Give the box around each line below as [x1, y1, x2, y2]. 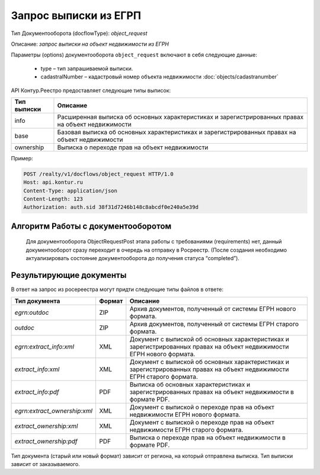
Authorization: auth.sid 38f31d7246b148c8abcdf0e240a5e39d [23, 204, 199, 211]
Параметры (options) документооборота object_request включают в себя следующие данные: [11, 51, 258, 59]
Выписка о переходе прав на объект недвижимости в [129, 433, 286, 442]
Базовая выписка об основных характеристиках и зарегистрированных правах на [57, 128, 296, 136]
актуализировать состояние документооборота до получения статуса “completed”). [25, 255, 240, 262]
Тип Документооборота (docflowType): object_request [11, 30, 148, 37]
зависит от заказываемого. [11, 460, 80, 467]
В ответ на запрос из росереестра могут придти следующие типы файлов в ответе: [11, 286, 223, 293]
